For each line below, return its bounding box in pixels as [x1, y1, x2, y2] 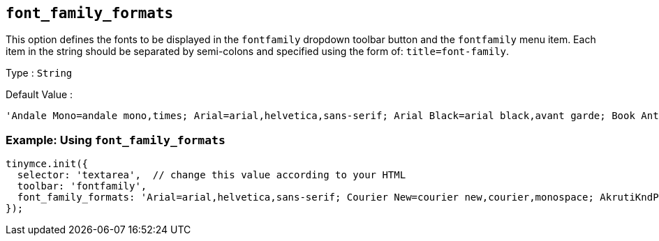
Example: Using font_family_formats [6, 132, 225, 147]
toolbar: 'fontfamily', [17, 180, 147, 192]
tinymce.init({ [6, 158, 89, 170]
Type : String [6, 67, 73, 79]
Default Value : [6, 88, 73, 101]
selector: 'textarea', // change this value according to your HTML [17, 169, 406, 181]
